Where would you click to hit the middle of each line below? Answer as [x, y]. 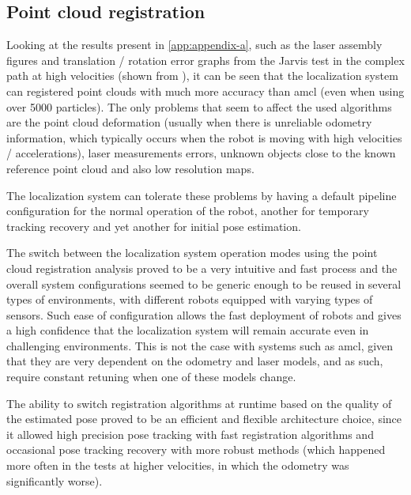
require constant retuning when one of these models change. [151, 377]
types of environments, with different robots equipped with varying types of [190, 299]
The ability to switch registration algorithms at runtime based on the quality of [199, 403]
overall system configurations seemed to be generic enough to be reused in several [204, 283]
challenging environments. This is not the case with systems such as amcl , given [200, 345]
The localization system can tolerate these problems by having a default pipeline [202, 195]
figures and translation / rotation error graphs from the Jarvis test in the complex [205, 60]
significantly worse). [55, 480]
